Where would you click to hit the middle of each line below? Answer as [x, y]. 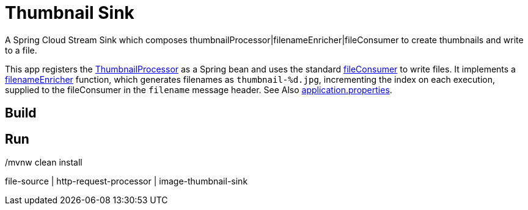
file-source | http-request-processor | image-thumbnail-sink [127, 181]
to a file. [21, 50]
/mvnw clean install [44, 163]
